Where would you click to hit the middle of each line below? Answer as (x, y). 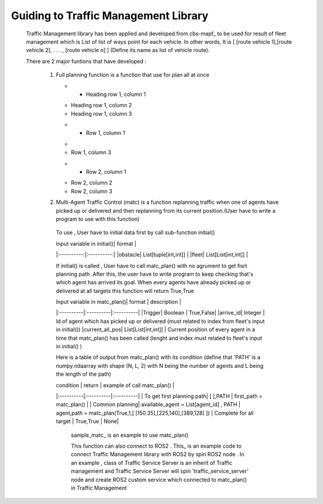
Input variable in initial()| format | (96, 243)
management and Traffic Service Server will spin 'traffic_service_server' (160, 471)
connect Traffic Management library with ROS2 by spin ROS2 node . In (158, 454)
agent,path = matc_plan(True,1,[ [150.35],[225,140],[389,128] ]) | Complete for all (155, 413)
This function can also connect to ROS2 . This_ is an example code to (156, 446)
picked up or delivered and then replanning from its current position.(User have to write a (166, 210)
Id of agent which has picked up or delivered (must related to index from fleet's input (160, 321)
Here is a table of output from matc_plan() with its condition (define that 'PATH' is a (158, 357)
